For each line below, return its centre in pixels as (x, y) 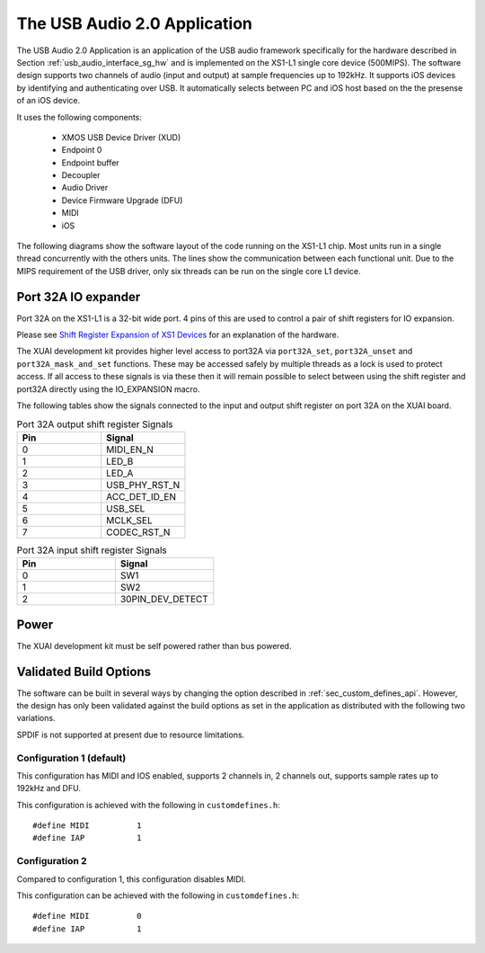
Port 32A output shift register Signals (95, 424)
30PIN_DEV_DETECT (164, 600)
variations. (36, 718)
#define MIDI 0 (87, 916)
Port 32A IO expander (79, 297)
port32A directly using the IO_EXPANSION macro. (109, 389)
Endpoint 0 (82, 150)
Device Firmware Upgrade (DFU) (122, 200)
